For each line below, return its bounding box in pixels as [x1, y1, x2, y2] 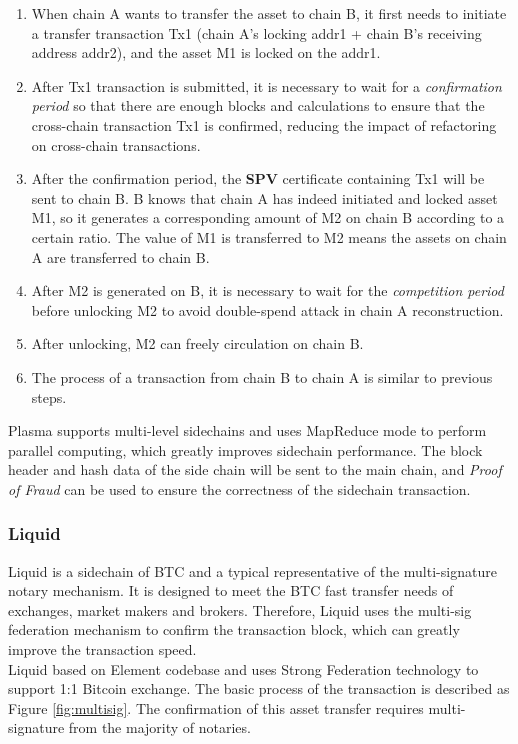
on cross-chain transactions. [31, 134, 201, 155]
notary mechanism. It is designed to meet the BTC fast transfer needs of [8, 580, 454, 601]
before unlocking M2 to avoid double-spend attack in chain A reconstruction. [31, 299, 504, 320]
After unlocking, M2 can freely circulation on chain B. [31, 333, 364, 354]
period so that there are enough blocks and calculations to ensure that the [31, 95, 485, 116]
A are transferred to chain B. [31, 246, 210, 267]
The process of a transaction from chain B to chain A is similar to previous [31, 366, 493, 387]
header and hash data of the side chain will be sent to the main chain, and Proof [8, 459, 502, 480]
